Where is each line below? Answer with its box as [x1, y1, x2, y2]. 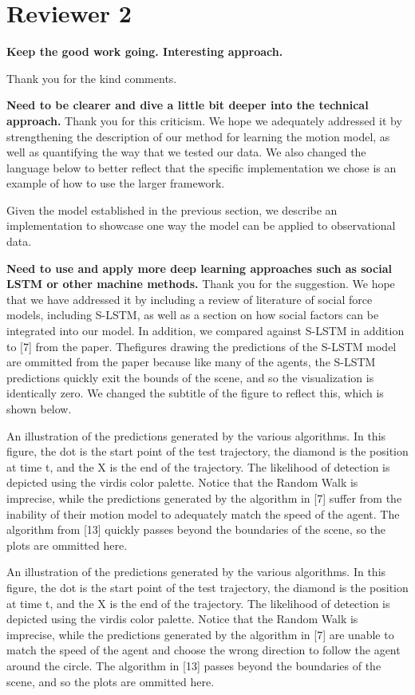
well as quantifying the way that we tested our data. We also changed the [6, 144, 366, 160]
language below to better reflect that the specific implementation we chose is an [6, 159, 397, 176]
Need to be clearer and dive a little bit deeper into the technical [6, 97, 369, 113]
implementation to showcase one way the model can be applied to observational [6, 217, 396, 234]
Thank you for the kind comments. [6, 69, 177, 86]
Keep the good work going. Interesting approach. [6, 43, 283, 60]
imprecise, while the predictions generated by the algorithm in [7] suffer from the [6, 489, 402, 506]
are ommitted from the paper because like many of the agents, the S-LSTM [6, 353, 376, 370]
